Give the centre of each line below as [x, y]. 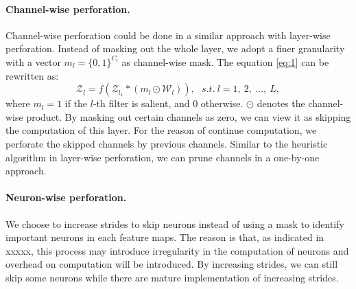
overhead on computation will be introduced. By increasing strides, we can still [172, 264]
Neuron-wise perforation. [66, 197]
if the [76, 103]
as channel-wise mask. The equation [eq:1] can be [225, 61]
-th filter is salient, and [141, 103]
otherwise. [222, 103]
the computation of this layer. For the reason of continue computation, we [161, 130]
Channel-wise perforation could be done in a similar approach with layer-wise [168, 35]
